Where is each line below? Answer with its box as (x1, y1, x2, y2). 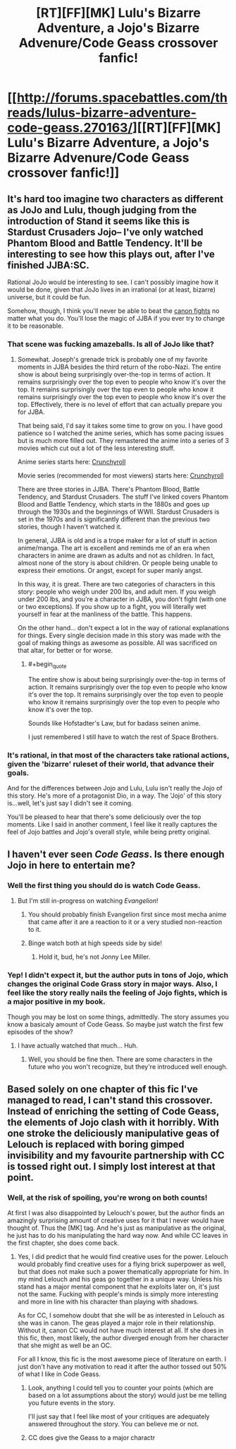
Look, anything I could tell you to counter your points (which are (27, 1383, 213, 1392)
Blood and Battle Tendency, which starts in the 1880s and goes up (17, 500, 210, 509)
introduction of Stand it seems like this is (7, 215, 190, 227)
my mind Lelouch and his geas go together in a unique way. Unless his (17, 1275, 223, 1284)
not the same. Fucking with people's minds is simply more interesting (17, 1290, 218, 1299)
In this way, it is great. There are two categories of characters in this (17, 580, 216, 589)
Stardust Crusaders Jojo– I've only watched (7, 226, 204, 238)
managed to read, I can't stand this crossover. (7, 1094, 213, 1106)
